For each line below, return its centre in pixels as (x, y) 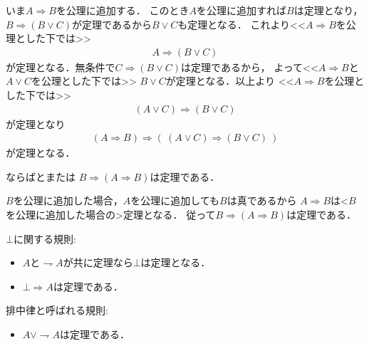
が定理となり (36, 124)
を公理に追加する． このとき (123, 10)
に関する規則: (45, 238)
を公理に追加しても (175, 200)
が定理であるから (112, 24)
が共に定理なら (98, 262)
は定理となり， (328, 10)
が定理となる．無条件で (61, 67)
